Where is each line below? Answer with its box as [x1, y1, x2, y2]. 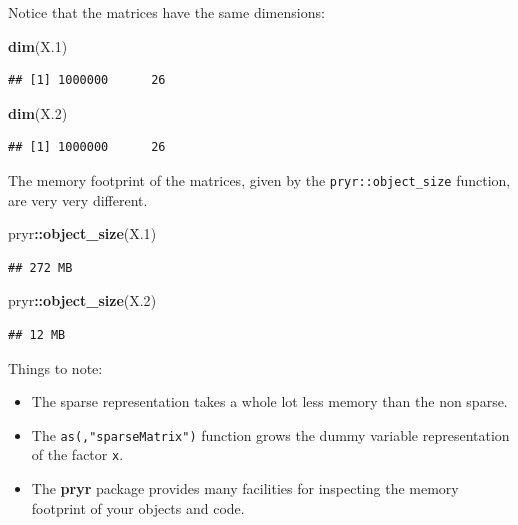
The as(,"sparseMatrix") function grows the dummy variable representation [31, 424, 510, 445]
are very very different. [8, 189, 148, 210]
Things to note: [8, 357, 103, 378]
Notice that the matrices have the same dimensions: [8, 2, 325, 22]
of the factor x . [31, 444, 124, 465]
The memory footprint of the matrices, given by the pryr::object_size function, [8, 169, 511, 190]
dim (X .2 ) [8, 102, 68, 123]
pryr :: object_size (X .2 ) [8, 290, 157, 311]
